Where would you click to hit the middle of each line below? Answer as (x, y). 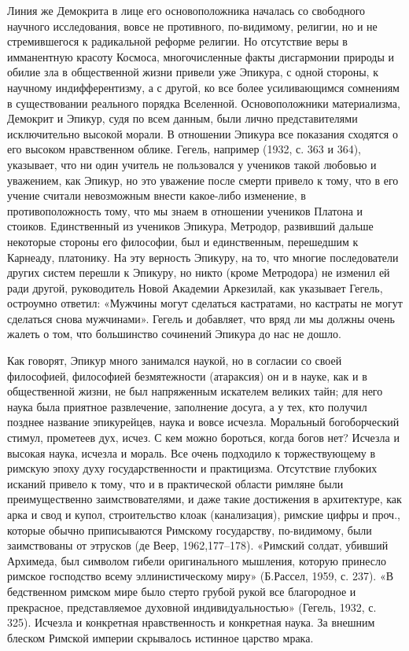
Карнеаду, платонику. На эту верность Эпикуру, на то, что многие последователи (203, 257)
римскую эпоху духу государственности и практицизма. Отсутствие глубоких (192, 468)
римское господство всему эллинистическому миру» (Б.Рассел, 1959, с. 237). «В (201, 576)
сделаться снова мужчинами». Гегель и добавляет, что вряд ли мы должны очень (201, 318)
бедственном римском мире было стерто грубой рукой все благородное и (182, 591)
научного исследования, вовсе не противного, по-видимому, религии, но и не (192, 26)
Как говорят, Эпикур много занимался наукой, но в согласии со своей (175, 360)
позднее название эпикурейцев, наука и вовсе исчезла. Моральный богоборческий (203, 422)
